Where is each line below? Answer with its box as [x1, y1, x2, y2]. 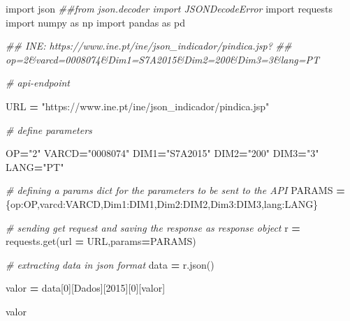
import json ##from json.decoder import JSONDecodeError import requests [6, 1, 333, 15]
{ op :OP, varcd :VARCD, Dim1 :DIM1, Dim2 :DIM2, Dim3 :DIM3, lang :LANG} [6, 196, 319, 211]
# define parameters [6, 122, 92, 137]
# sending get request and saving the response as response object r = [6, 220, 300, 234]
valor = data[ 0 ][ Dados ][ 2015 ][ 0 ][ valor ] [6, 281, 166, 295]
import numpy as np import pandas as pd [6, 15, 186, 29]
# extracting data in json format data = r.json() [6, 257, 214, 271]
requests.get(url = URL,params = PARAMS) [6, 234, 196, 248]
